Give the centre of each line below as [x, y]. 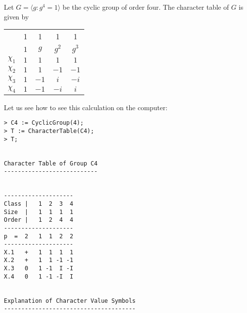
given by [16, 16]
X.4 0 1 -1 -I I [39, 276]
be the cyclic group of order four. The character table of [146, 7]
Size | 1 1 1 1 [39, 212]
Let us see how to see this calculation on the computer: [86, 107]
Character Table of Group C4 [51, 163]
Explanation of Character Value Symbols [70, 301]
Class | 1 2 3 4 [39, 204]
